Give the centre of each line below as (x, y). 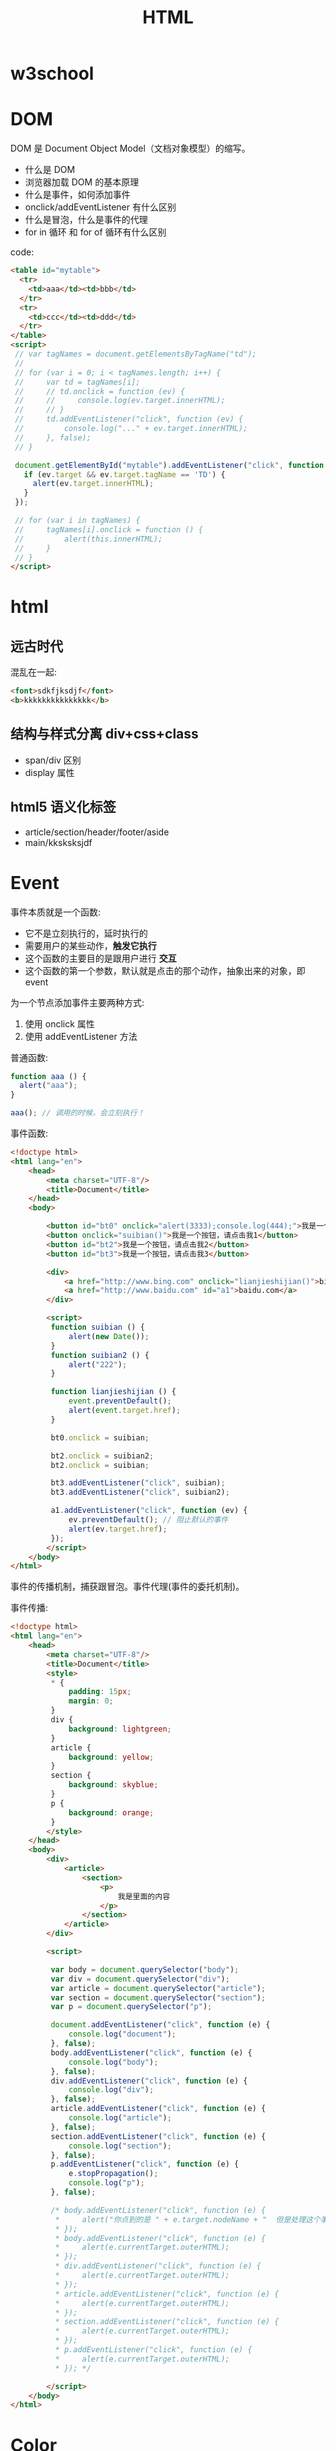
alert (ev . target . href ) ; (118, 1529)
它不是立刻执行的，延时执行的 (86, 933)
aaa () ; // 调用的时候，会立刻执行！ (77, 1113)
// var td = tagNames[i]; (77, 382)
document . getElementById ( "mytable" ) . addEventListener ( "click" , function (169, 465)
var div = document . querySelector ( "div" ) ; (140, 1979)
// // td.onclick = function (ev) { (100, 391)
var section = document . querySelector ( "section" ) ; (158, 1997)
